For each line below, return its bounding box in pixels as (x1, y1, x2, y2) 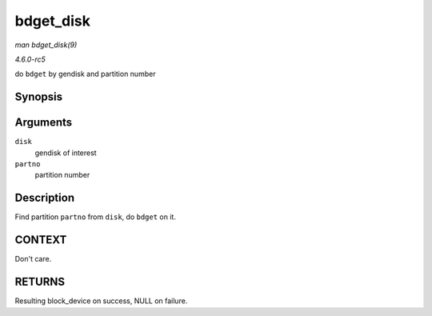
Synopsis (14, 90, 63, 104)
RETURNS (14, 275, 66, 289)
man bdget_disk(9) (14, 40, 78, 50)
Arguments (14, 116, 73, 130)
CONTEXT (14, 233, 67, 247)
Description (14, 191, 75, 205)
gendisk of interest (34, 148, 97, 158)
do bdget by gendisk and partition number (14, 69, 156, 79)
